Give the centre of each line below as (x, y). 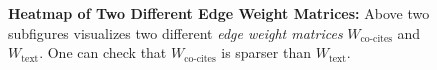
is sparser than (266, 52)
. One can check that (103, 52)
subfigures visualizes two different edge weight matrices (175, 32)
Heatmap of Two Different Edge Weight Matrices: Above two (219, 13)
